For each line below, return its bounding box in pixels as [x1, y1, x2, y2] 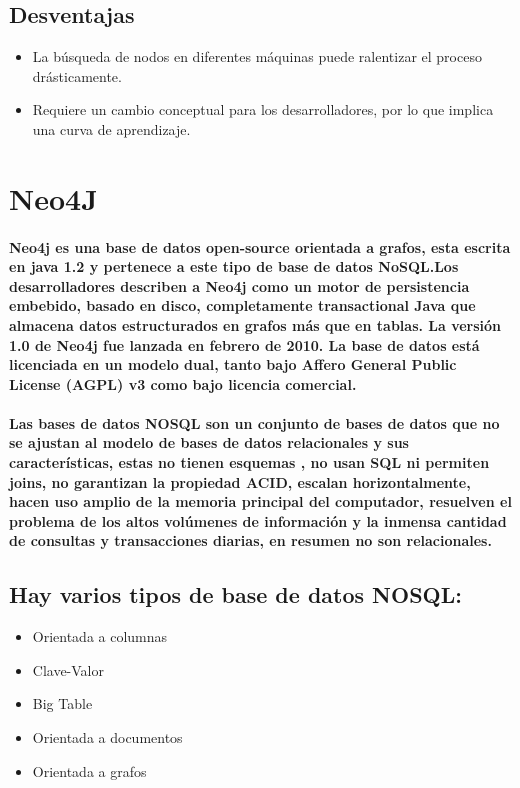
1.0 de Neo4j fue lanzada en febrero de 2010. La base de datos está [9, 334, 480, 355]
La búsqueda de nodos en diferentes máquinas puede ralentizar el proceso [32, 46, 482, 67]
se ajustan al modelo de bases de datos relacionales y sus [9, 432, 409, 453]
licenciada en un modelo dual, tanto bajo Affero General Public [9, 354, 457, 375]
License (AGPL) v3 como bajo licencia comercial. [9, 373, 357, 394]
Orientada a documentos [32, 727, 183, 748]
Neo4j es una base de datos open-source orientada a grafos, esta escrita [9, 236, 511, 257]
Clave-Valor [32, 659, 105, 680]
